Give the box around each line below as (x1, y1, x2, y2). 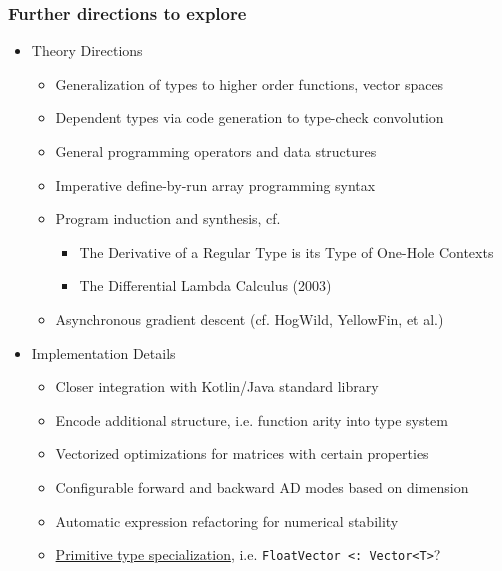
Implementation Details (31, 342, 176, 363)
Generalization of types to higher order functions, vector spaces (55, 73, 444, 94)
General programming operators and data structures (55, 141, 377, 161)
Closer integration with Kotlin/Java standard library (55, 376, 379, 397)
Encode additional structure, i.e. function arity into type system (55, 409, 448, 430)
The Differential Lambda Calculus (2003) (79, 275, 332, 296)
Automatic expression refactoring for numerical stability (55, 510, 399, 531)
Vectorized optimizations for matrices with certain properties (55, 443, 429, 464)
